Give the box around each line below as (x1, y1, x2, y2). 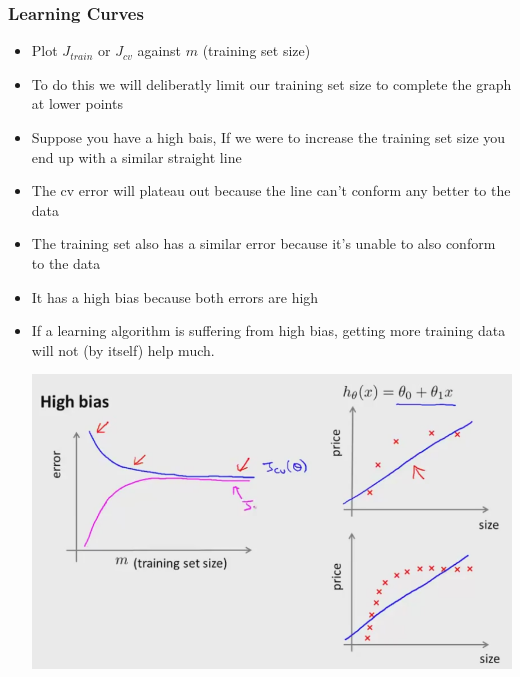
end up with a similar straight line (31, 146, 242, 167)
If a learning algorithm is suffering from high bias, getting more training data (31, 320, 506, 341)
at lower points (31, 93, 123, 114)
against (137, 40, 182, 61)
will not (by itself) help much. (31, 339, 215, 360)
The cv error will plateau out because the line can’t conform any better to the (31, 180, 511, 201)
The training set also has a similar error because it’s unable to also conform (31, 233, 496, 254)
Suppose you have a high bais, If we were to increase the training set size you (31, 127, 506, 147)
